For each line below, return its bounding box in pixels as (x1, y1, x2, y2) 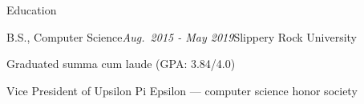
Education (6, 2, 57, 18)
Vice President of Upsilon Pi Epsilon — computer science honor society (6, 82, 358, 98)
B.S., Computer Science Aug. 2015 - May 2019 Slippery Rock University (6, 28, 358, 45)
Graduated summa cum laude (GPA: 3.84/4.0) (6, 55, 236, 72)
